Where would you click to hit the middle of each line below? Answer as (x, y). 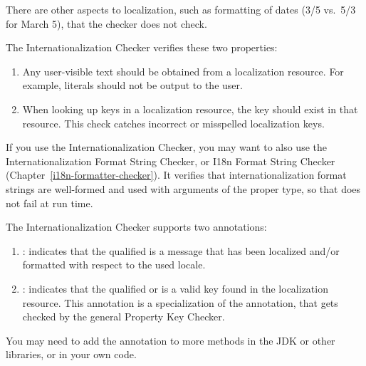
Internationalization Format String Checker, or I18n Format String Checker (171, 161)
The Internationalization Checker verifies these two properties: (142, 47)
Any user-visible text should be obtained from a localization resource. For (183, 71)
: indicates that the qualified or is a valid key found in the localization (175, 288)
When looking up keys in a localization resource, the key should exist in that (190, 109)
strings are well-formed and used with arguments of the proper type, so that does (183, 188)
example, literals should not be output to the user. (132, 85)
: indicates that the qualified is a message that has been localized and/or (181, 250)
